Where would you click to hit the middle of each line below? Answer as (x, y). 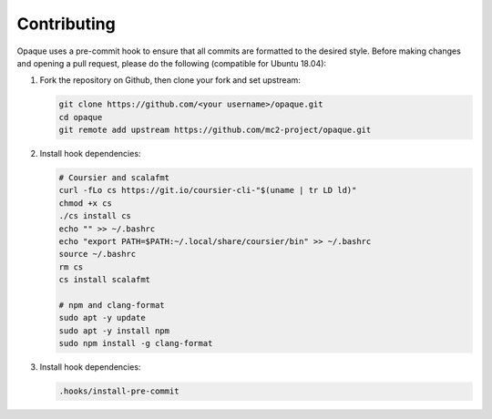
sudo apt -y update (102, 318)
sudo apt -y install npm (114, 331)
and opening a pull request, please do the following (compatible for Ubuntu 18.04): (172, 63)
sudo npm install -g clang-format (136, 343)
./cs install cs (95, 216)
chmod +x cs (86, 203)
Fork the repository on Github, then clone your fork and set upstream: (170, 80)
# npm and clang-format (112, 305)
